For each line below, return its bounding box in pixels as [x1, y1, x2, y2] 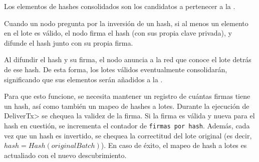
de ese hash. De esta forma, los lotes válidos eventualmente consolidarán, [4, 64, 227, 74]
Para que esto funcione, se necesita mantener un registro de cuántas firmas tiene [4, 91, 250, 101]
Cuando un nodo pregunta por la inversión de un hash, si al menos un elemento [4, 18, 248, 28]
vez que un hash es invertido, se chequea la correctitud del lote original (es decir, [4, 130, 252, 140]
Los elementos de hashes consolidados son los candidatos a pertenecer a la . [4, 1, 235, 11]
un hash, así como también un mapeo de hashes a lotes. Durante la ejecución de [4, 100, 249, 111]
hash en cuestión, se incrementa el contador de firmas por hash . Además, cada [4, 120, 250, 130]
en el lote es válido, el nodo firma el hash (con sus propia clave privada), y [4, 28, 232, 38]
